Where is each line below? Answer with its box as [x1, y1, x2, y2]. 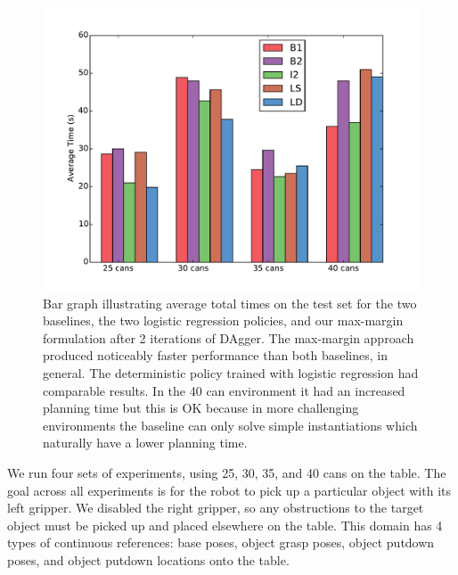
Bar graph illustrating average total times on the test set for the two [43, 293, 417, 312]
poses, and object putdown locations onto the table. [7, 550, 290, 569]
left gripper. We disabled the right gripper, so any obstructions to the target [7, 498, 424, 517]
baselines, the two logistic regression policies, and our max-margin [43, 311, 404, 330]
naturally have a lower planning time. [43, 433, 248, 452]
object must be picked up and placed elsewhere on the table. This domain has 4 [7, 515, 443, 534]
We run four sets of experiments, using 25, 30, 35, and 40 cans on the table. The [7, 463, 446, 481]
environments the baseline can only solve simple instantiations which [43, 415, 418, 434]
